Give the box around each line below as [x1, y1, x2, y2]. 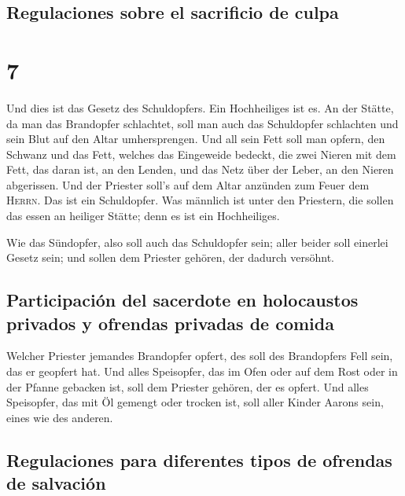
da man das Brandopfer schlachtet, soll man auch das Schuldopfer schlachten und [6, 115, 399, 131]
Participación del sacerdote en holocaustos [6, 288, 359, 312]
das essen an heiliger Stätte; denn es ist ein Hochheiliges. [6, 208, 280, 224]
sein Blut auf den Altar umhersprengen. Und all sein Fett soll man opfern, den [6, 130, 385, 147]
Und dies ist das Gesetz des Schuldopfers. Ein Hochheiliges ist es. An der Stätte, [6, 99, 394, 116]
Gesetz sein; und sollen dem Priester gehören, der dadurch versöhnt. [6, 249, 335, 266]
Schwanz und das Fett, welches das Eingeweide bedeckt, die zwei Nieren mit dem [6, 145, 396, 162]
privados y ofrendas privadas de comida [6, 310, 334, 335]
